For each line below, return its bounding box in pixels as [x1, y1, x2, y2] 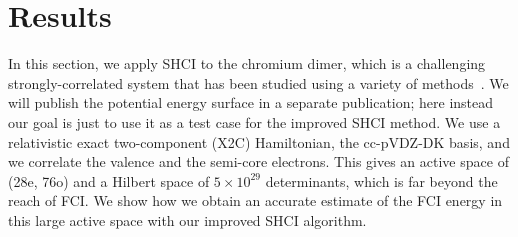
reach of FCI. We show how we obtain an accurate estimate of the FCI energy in [8, 190, 503, 211]
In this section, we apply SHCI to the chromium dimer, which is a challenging [8, 53, 486, 74]
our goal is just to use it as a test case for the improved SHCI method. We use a [8, 111, 501, 132]
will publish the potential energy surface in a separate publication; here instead [8, 92, 494, 113]
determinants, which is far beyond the [265, 170, 498, 191]
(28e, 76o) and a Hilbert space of [8, 170, 210, 191]
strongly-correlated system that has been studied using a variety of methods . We [8, 72, 509, 93]
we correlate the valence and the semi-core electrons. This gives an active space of [8, 151, 509, 172]
